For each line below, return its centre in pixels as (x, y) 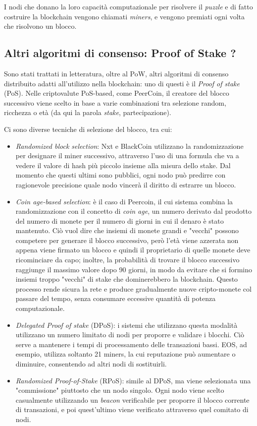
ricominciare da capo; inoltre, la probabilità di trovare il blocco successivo (128, 260)
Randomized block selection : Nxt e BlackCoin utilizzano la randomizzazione (129, 146)
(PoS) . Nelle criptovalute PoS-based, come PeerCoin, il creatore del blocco (117, 93)
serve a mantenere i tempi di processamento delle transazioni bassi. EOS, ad (131, 344)
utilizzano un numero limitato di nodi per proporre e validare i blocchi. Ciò (130, 335)
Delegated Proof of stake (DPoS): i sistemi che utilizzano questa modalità (127, 325)
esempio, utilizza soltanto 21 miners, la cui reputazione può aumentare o (126, 354)
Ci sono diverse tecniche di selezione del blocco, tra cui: (88, 129)
